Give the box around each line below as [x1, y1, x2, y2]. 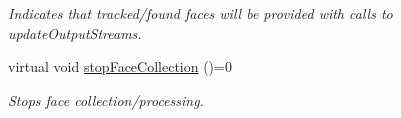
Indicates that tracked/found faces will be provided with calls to [8, 3, 393, 23]
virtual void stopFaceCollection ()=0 [8, 56, 232, 77]
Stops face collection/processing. [8, 89, 204, 110]
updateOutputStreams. [8, 22, 142, 43]
